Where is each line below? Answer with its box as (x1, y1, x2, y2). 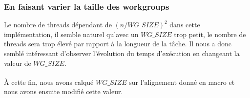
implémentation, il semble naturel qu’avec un (4, 29, 139, 39)
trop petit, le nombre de (174, 29, 246, 39)
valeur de (4, 58, 31, 68)
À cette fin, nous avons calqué (4, 77, 94, 87)
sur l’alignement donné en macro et (129, 77, 235, 87)
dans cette (169, 20, 200, 30)
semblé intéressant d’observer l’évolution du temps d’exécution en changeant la (4, 48, 240, 58)
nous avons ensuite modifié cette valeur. (4, 86, 123, 97)
